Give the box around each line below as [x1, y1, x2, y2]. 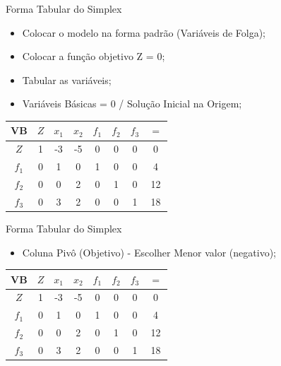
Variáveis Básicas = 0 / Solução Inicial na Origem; [22, 96, 242, 111]
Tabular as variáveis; [22, 72, 112, 87]
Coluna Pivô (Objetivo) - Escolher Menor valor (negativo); [22, 244, 276, 259]
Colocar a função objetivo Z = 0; [22, 49, 165, 64]
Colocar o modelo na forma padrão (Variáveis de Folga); [22, 25, 266, 40]
